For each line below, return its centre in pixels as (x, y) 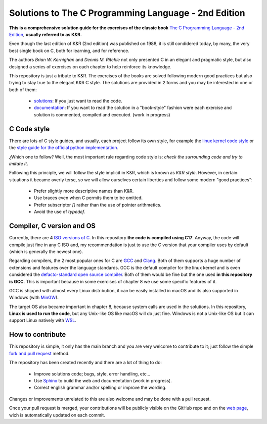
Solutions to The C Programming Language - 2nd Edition (127, 13)
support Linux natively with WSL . (43, 320)
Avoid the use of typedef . (60, 212)
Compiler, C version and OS (52, 226)
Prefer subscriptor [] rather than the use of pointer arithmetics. (98, 205)
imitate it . (19, 163)
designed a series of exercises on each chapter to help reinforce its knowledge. (90, 66)
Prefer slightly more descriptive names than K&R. (84, 191)
